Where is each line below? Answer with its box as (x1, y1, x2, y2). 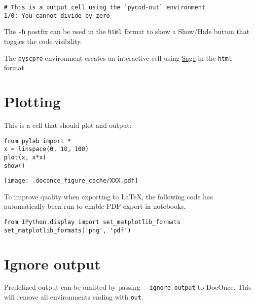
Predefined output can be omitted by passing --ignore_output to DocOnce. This (4, 282, 252, 292)
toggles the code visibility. (4, 36, 82, 46)
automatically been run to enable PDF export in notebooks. (4, 201, 186, 211)
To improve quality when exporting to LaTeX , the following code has (4, 191, 213, 201)
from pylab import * (4, 137, 72, 145)
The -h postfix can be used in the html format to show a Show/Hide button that (4, 26, 250, 37)
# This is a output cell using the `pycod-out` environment (4, 4, 206, 11)
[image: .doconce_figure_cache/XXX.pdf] (4, 177, 139, 185)
